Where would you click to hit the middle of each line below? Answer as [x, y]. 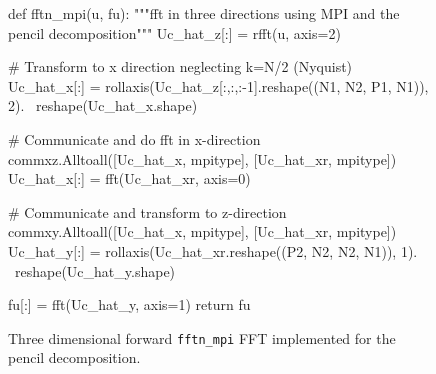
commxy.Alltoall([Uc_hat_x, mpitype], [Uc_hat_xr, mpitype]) [202, 231]
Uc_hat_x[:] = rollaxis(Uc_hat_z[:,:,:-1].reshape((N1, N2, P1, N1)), [218, 85]
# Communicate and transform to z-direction [147, 211]
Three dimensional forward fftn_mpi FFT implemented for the [202, 337]
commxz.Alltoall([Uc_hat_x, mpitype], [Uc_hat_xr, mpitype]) [202, 158]
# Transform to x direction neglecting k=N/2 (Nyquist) [180, 66]
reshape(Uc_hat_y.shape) [95, 270]
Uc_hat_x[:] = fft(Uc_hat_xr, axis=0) [129, 178]
